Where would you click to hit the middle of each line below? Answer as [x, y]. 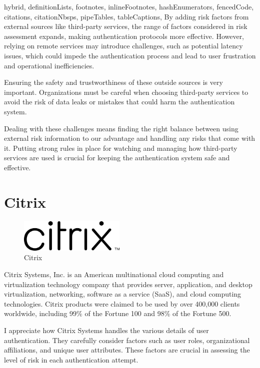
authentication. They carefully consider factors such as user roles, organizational [127, 340]
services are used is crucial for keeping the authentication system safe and [117, 158]
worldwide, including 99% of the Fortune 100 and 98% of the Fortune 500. [118, 313]
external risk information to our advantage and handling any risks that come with [130, 138]
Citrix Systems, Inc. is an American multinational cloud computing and [114, 274]
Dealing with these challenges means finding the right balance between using [121, 128]
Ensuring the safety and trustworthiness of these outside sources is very [113, 82]
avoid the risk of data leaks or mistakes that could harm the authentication [119, 102]
